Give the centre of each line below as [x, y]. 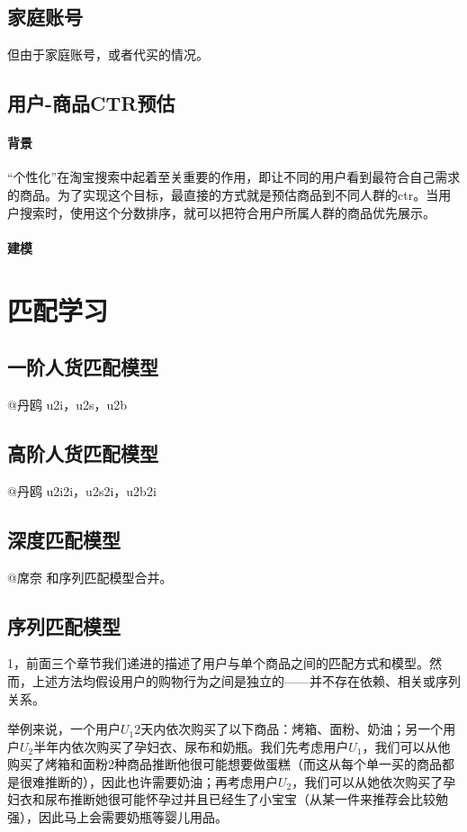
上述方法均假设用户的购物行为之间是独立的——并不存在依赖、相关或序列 [246, 680]
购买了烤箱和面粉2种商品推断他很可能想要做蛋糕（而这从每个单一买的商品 [225, 764]
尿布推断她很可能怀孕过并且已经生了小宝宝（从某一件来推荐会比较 [240, 799]
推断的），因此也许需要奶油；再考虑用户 [161, 781]
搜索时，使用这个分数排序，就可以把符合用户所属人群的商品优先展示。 [227, 212]
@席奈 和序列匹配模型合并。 [90, 577]
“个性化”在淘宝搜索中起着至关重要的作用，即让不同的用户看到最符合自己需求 [234, 177]
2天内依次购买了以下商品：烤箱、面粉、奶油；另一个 [289, 729]
